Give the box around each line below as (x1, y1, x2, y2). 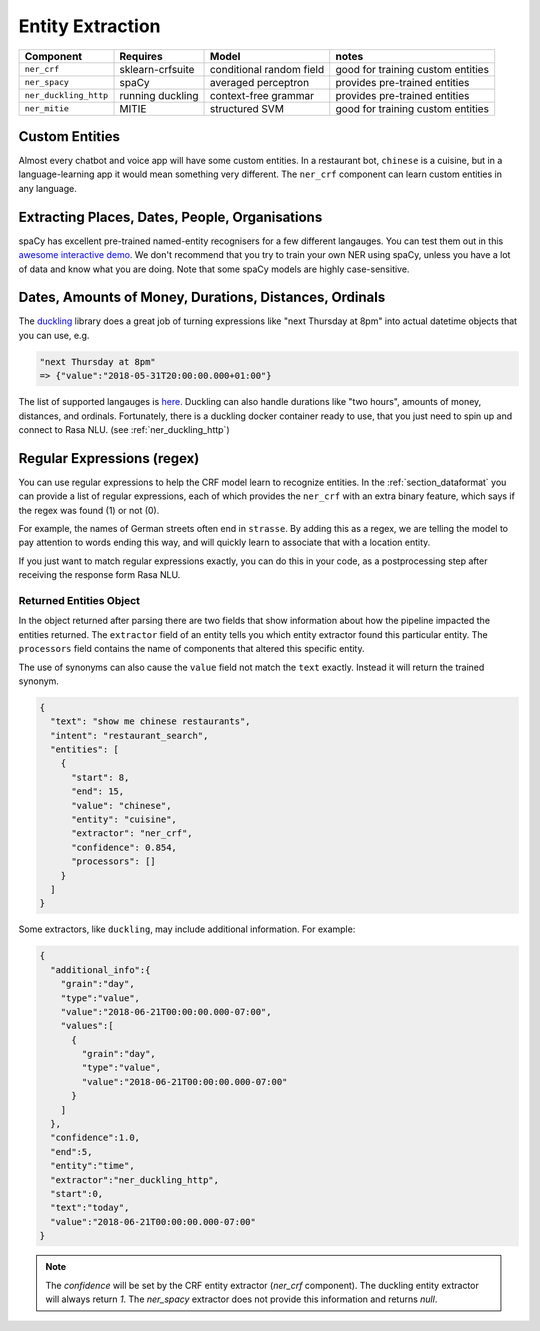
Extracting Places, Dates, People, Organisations (18, 208, 323, 225)
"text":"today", (50, 1202, 130, 1214)
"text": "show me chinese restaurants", (50, 716, 251, 727)
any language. (18, 182, 77, 194)
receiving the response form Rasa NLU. (18, 569, 181, 581)
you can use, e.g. (18, 329, 90, 341)
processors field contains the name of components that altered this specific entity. (18, 643, 365, 655)
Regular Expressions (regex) (18, 450, 200, 467)
